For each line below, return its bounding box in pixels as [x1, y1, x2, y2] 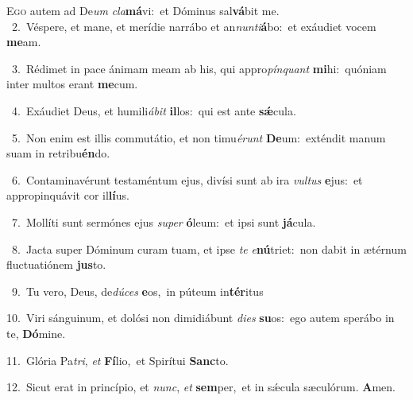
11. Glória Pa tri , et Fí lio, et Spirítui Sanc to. [6, 351, 229, 368]
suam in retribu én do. [6, 145, 110, 161]
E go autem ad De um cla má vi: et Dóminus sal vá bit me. [6, 2, 280, 18]
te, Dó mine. [6, 324, 66, 341]
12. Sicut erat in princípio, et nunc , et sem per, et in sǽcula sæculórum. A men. [6, 379, 396, 395]
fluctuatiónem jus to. [6, 256, 106, 273]
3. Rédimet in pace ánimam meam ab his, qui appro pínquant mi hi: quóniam [11, 60, 387, 76]
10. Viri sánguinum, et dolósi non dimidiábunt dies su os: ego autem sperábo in [6, 309, 395, 326]
